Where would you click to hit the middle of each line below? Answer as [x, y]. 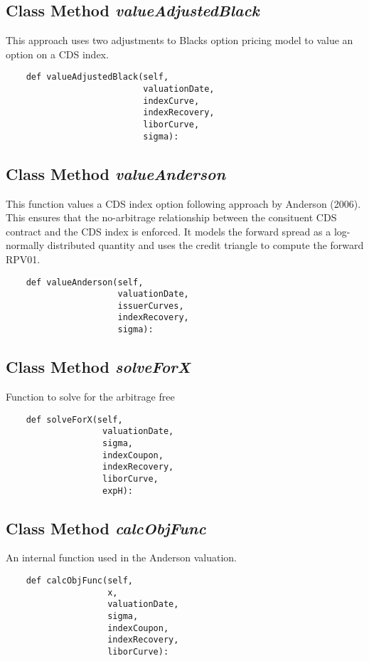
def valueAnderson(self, [85, 282]
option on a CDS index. [57, 54]
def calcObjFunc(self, [79, 580]
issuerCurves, [151, 306]
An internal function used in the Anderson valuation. [122, 557]
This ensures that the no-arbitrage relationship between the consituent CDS [171, 217]
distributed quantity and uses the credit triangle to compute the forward [205, 245]
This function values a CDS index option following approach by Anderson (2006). [183, 203]
